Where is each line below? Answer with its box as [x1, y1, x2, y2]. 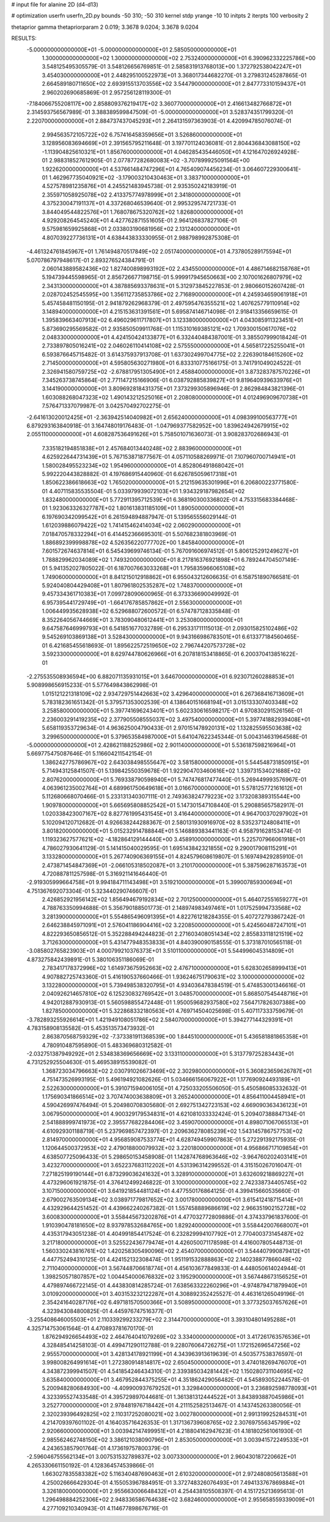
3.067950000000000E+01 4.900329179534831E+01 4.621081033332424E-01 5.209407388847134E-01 [42, 1110, 306, 1118]
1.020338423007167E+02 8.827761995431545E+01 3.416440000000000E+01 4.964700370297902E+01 [42, 810, 308, 817]
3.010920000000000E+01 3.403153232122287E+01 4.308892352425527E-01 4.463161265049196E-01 [42, 1290, 304, 1298]
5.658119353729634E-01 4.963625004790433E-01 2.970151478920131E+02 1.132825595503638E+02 [42, 724, 302, 732]
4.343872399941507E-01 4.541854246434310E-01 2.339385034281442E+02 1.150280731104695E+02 [42, 1367, 304, 1375]
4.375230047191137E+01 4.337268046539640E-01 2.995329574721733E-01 [42, 200, 237, 207]
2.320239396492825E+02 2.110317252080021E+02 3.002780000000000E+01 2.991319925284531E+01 [42, 1410, 307, 1418]
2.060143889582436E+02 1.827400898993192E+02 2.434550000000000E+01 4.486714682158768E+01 [42, 265, 310, 272]
